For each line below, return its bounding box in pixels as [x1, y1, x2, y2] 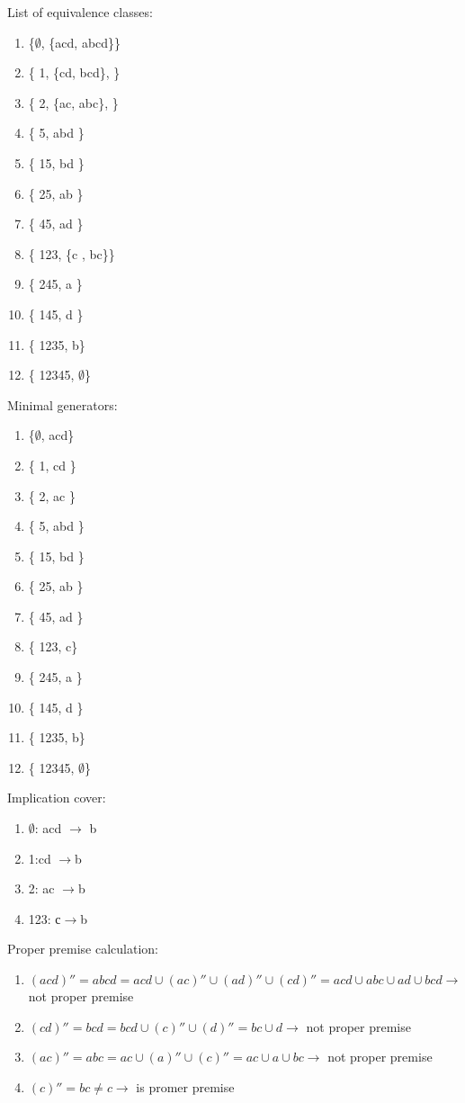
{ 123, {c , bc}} [28, 244, 115, 263]
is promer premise [136, 1077, 235, 1096]
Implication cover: [7, 788, 106, 807]
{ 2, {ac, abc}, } [28, 93, 119, 112]
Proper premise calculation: [7, 939, 159, 958]
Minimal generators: [7, 395, 118, 414]
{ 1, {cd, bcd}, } [28, 63, 121, 82]
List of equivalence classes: [7, 3, 153, 21]
